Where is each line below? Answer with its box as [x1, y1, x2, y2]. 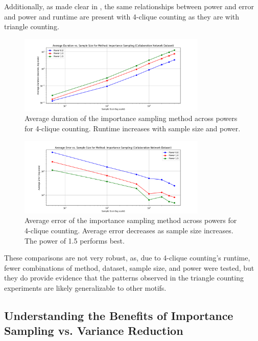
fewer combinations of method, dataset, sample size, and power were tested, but [4, 262, 254, 273]
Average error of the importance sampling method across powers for [25, 215, 237, 226]
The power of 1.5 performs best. [25, 235, 125, 246]
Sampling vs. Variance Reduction [4, 323, 183, 338]
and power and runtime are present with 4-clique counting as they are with [4, 11, 240, 22]
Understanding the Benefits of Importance [4, 307, 233, 323]
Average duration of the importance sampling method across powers [25, 113, 238, 124]
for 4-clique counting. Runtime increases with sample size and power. [25, 123, 241, 134]
